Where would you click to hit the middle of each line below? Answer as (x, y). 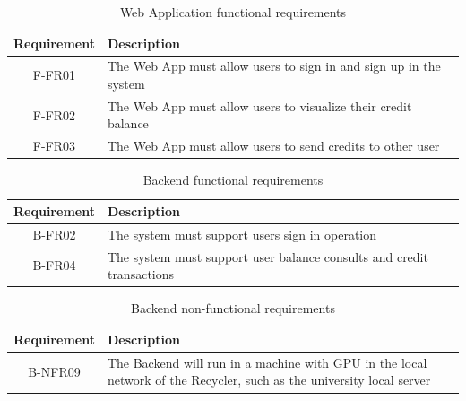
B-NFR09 (54, 371)
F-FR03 (54, 146)
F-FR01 (54, 75)
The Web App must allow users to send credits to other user (273, 146)
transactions (141, 274)
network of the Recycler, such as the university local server (269, 380)
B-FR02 (54, 234)
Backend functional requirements (233, 180)
